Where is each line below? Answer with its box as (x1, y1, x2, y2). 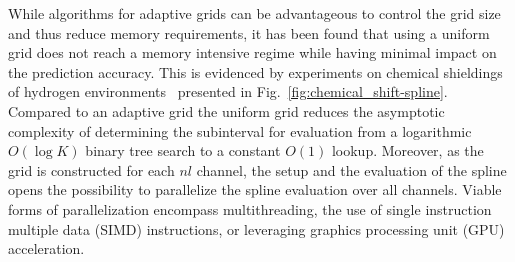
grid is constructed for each (8, 159, 175, 180)
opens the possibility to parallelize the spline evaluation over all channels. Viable (8, 179, 502, 200)
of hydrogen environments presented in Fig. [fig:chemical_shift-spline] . (8, 81, 448, 102)
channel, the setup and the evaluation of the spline (196, 159, 507, 180)
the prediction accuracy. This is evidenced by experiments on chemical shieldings (8, 61, 503, 82)
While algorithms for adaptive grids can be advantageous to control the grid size (8, 3, 501, 23)
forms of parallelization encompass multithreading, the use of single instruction (8, 198, 492, 219)
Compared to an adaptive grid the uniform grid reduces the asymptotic (8, 100, 445, 121)
